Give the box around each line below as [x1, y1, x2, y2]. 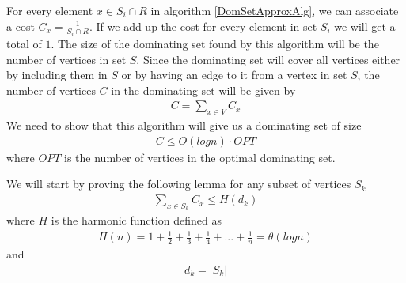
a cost [6, 17, 35, 34]
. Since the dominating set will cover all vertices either [136, 51, 400, 67]
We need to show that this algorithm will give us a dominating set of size [6, 117, 362, 134]
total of [6, 36, 42, 52]
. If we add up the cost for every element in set [89, 17, 317, 34]
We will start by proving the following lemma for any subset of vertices [6, 175, 351, 192]
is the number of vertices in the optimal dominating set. [64, 149, 336, 165]
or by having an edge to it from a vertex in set [121, 66, 347, 83]
